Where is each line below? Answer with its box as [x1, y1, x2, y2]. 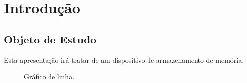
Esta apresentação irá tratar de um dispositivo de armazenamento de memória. [4, 54, 244, 65]
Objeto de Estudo [4, 31, 97, 46]
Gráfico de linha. [24, 71, 75, 82]
